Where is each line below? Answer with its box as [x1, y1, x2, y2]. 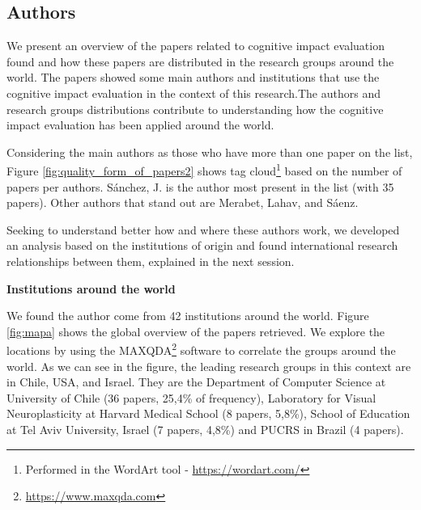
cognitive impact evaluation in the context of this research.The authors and [6, 84, 381, 101]
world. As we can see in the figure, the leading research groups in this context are [6, 357, 411, 374]
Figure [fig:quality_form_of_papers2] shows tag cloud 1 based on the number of [6, 160, 402, 179]
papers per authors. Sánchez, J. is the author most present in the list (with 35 [6, 178, 394, 195]
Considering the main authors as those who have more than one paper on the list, [6, 143, 413, 160]
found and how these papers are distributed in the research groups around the [6, 53, 394, 70]
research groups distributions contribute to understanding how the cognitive [6, 100, 384, 117]
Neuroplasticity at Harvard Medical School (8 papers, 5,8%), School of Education [6, 405, 410, 422]
